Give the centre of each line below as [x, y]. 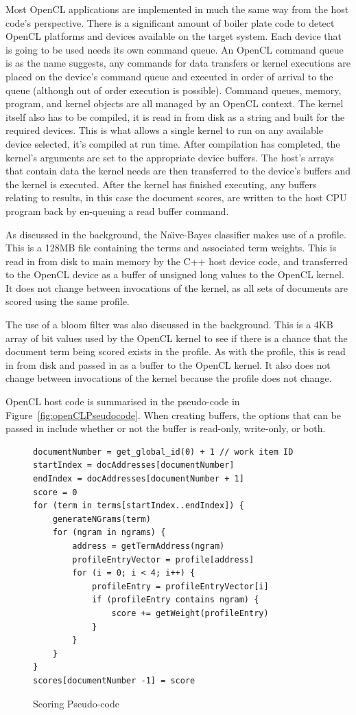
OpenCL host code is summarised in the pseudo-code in [123, 401]
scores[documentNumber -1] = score [114, 680]
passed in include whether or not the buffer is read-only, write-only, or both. [166, 428]
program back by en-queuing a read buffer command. [117, 211]
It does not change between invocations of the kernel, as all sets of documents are [177, 287]
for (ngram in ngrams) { [109, 533]
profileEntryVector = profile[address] [163, 559]
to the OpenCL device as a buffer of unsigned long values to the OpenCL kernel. [175, 274]
